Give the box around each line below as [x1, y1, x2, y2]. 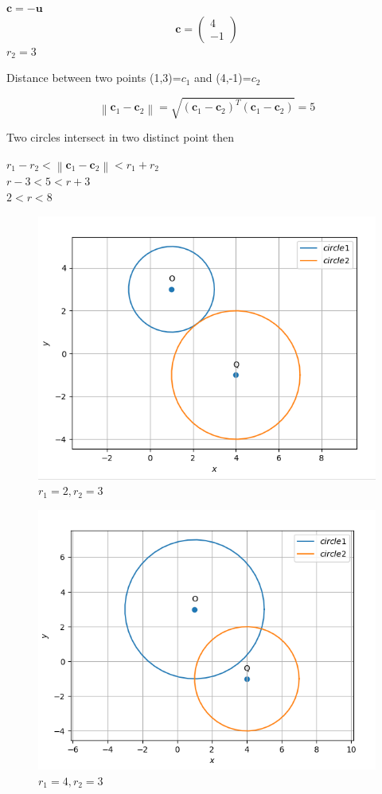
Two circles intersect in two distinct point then [6, 129, 235, 146]
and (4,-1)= [194, 69, 251, 86]
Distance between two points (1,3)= [6, 69, 181, 86]
